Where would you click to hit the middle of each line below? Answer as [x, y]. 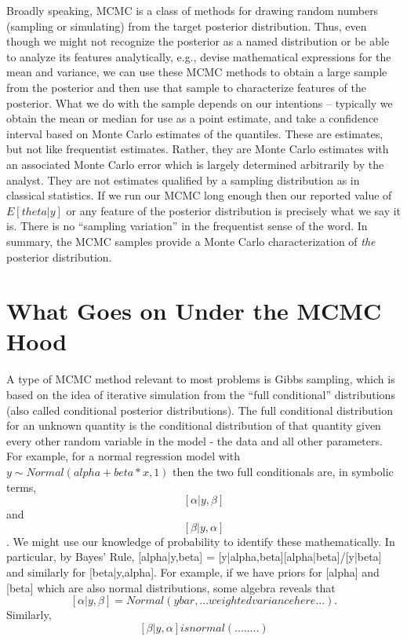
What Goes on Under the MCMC [194, 311]
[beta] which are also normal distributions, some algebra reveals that [171, 587]
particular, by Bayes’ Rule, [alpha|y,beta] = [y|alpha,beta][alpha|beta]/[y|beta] [194, 557]
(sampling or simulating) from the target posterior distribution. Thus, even [187, 26]
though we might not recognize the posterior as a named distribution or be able [198, 41]
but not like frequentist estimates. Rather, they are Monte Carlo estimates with [198, 149]
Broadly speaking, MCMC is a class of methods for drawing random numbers [193, 10]
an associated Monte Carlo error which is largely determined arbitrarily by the [195, 164]
